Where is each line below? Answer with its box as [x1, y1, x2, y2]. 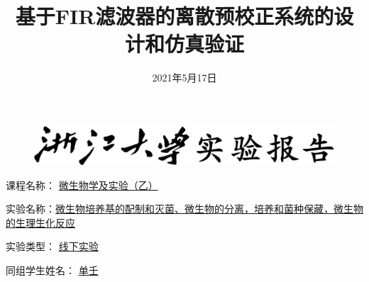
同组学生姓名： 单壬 [6, 263, 99, 278]
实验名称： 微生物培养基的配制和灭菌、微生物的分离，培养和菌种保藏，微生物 [6, 201, 363, 216]
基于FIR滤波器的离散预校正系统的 [15, 1, 334, 30]
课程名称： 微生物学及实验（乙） [6, 177, 158, 192]
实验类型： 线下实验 [6, 239, 99, 254]
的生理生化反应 [6, 215, 75, 230]
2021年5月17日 [152, 70, 217, 85]
